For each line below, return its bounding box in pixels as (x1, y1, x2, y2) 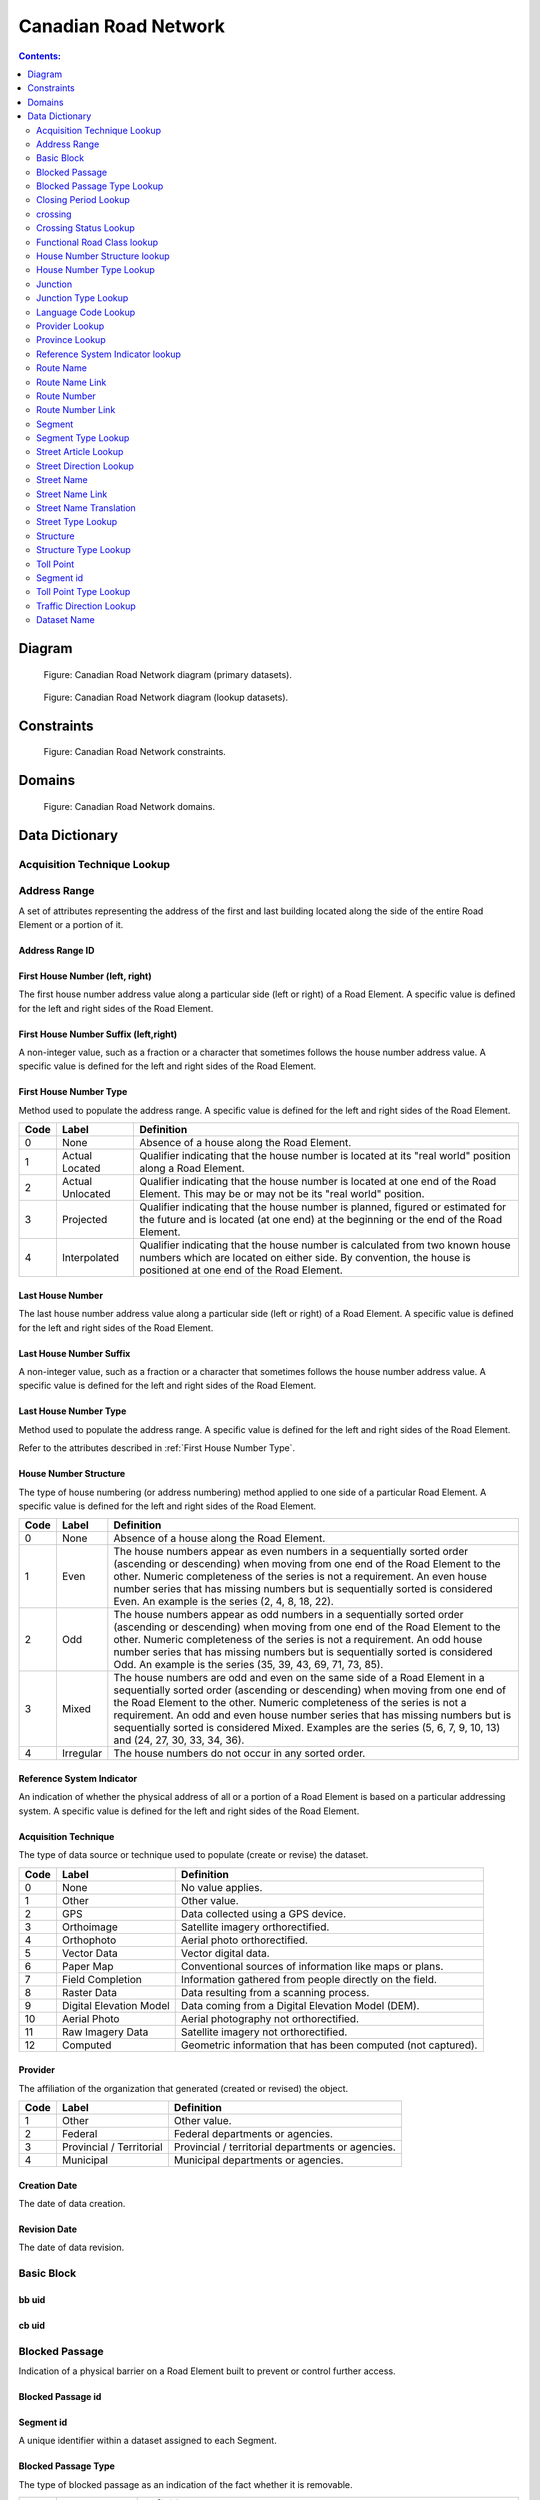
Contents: (18, 50, 62, 62)
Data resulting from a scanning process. (180, 1985, 370, 1999)
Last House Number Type (18, 1405, 127, 1417)
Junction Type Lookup (36, 292, 129, 304)
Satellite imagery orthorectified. (180, 1920, 330, 1934)
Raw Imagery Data (61, 2025, 149, 2039)
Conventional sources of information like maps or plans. (180, 1959, 444, 1973)
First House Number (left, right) (18, 970, 152, 982)
